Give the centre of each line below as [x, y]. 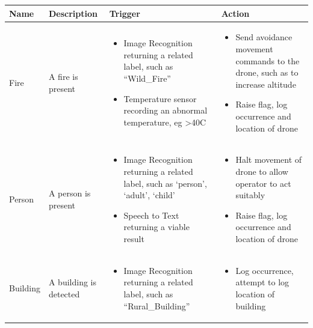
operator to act [263, 183]
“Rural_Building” [157, 305]
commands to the [268, 60]
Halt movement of [269, 159]
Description [73, 13]
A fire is [63, 77]
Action [235, 13]
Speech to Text [151, 215]
